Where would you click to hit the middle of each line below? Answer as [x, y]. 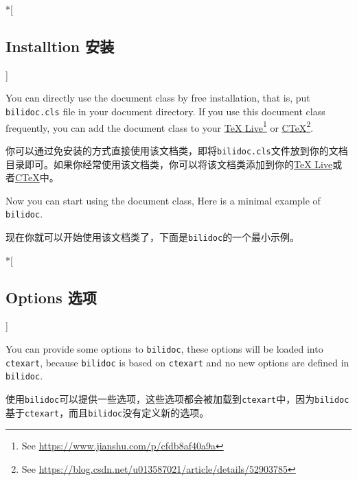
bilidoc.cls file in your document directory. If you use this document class [165, 111]
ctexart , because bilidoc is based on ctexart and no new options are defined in [177, 362]
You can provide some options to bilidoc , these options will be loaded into [164, 349]
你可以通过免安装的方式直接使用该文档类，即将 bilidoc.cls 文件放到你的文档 [177, 150]
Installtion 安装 [60, 46]
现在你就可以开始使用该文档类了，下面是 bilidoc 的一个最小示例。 [153, 236]
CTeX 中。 [37, 177]
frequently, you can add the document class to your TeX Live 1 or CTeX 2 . [160, 126]
